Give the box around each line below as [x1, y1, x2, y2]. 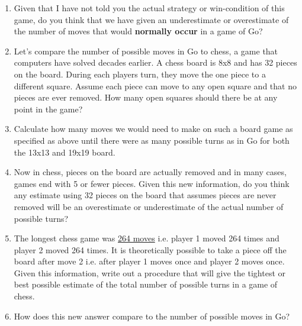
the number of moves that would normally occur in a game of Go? [14, 25, 263, 37]
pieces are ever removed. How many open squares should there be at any [14, 91, 278, 104]
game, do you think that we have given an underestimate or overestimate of [14, 13, 289, 25]
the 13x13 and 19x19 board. [14, 146, 115, 158]
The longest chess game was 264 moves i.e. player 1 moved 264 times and [14, 232, 279, 244]
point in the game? [14, 102, 83, 115]
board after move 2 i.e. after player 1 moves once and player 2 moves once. [14, 255, 285, 267]
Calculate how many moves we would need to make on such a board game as [14, 122, 293, 135]
